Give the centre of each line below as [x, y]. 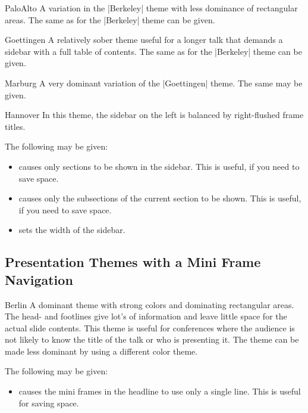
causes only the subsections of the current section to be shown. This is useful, [160, 198]
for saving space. [49, 403]
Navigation [39, 279]
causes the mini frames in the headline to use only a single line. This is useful [160, 391]
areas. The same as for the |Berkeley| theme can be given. [110, 19]
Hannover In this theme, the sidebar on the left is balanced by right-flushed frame [154, 115]
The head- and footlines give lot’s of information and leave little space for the [146, 316]
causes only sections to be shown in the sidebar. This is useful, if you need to [159, 166]
